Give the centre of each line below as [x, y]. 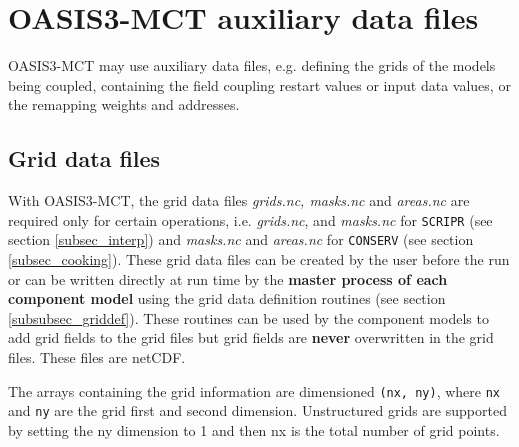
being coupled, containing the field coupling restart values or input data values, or [259, 84]
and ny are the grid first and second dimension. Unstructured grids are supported [257, 410]
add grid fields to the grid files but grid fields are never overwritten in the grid [251, 337]
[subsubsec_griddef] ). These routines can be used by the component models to [248, 317]
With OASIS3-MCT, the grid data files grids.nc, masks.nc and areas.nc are [239, 200]
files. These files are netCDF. [97, 356]
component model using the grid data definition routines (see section [227, 298]
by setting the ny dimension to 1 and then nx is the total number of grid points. [254, 429]
